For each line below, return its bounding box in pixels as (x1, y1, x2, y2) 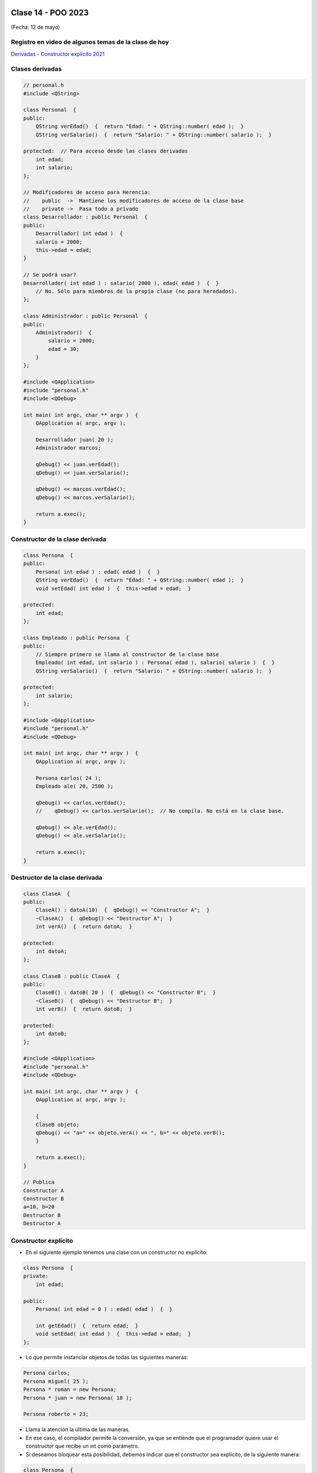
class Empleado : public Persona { (23, 634, 130, 641)
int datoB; (35, 1031, 67, 1037)
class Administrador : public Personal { (23, 313, 148, 319)
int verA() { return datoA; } (35, 923, 132, 930)
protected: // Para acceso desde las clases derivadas (23, 148, 188, 154)
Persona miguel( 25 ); (23, 1378, 89, 1385)
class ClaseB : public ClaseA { (23, 973, 120, 979)
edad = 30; (48, 345, 79, 352)
